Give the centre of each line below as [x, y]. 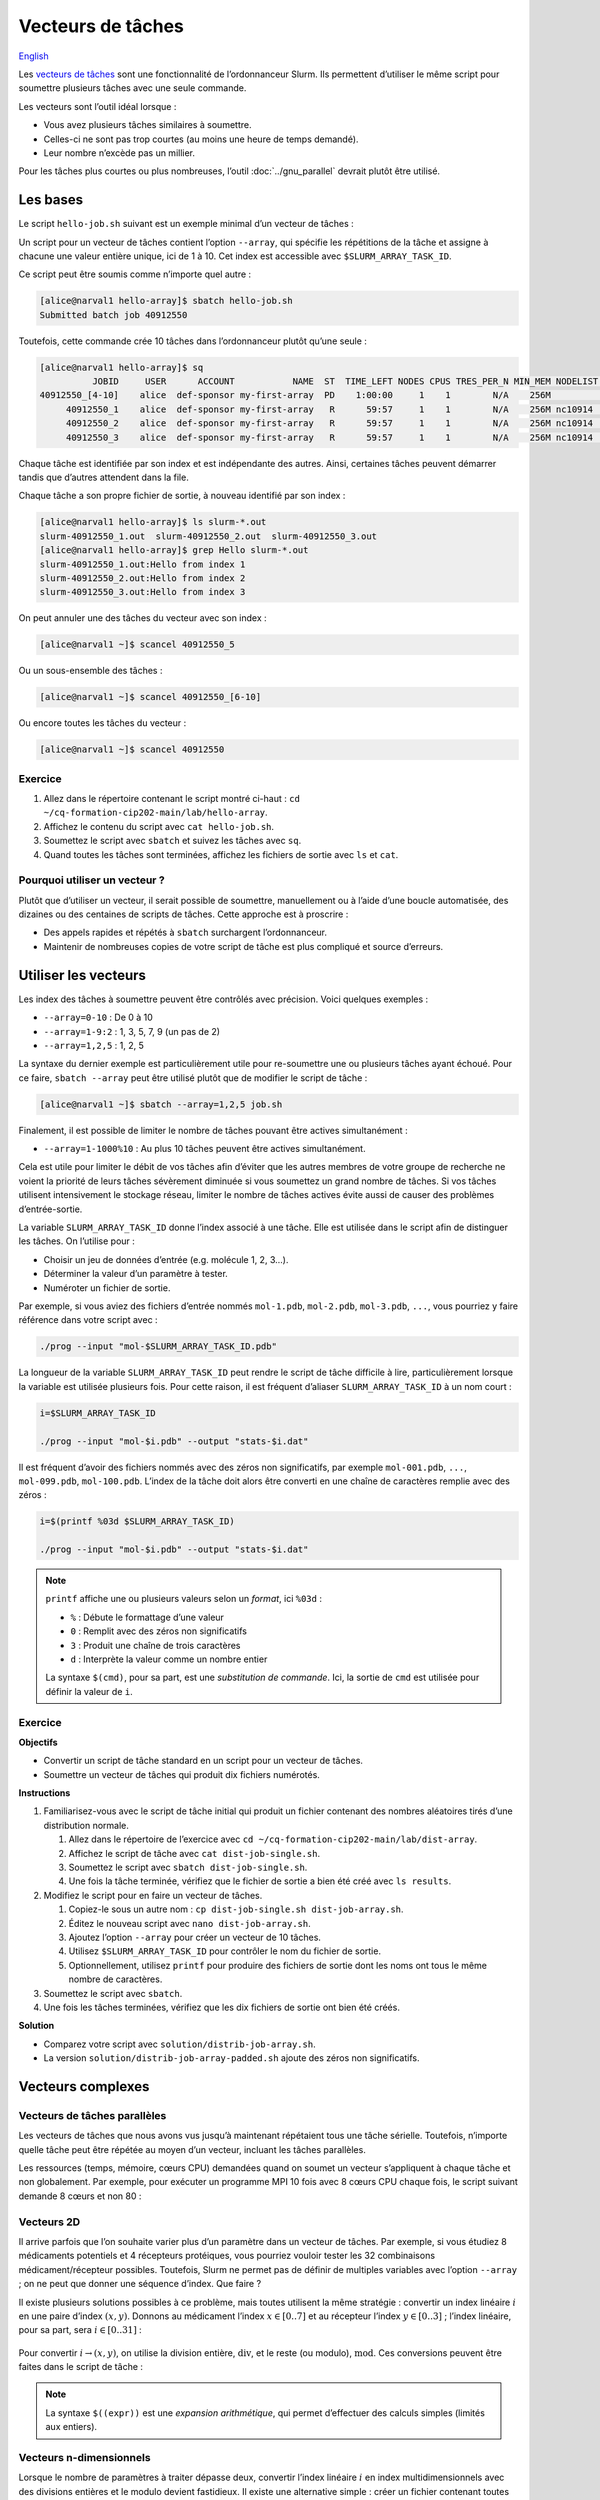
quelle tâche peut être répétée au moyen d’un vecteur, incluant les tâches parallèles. [192, 2149]
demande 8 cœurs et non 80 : [80, 2196]
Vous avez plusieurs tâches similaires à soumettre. [147, 125]
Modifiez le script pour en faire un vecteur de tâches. [153, 1895]
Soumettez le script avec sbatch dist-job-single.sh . [188, 1867]
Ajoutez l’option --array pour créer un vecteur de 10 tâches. [195, 1937]
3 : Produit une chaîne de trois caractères [155, 1645]
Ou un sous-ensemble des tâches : [90, 671]
